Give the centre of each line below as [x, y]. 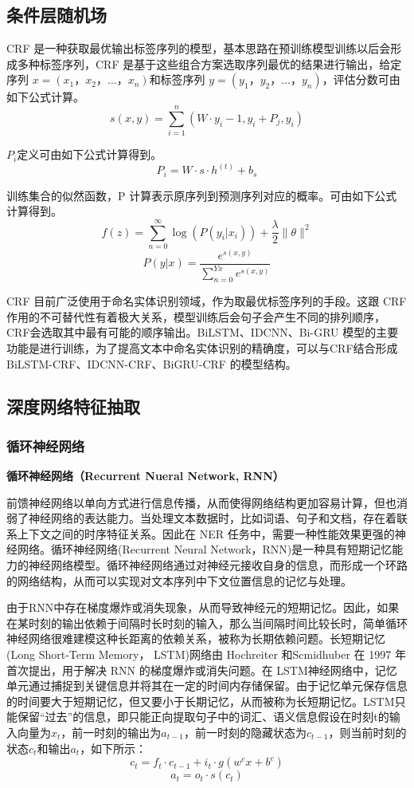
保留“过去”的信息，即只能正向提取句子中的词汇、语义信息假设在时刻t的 [203, 717]
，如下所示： [113, 748]
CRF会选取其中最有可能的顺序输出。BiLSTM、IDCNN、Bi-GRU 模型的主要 [203, 332]
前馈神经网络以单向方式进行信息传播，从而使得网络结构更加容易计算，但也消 [207, 502]
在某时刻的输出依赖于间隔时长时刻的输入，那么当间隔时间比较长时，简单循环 [207, 623]
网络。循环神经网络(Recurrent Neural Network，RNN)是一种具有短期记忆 [205, 549]
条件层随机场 [57, 15]
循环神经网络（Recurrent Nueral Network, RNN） [145, 476]
